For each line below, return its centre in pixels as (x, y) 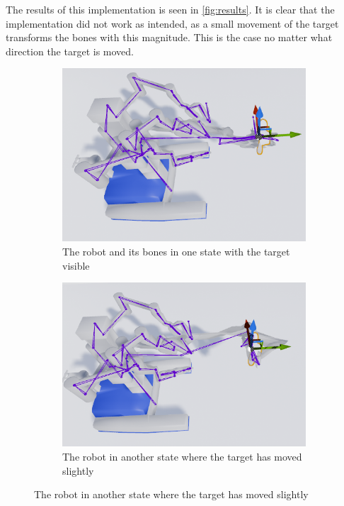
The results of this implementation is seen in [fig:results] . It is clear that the (170, 9)
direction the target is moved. (70, 51)
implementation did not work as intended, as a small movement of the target (172, 23)
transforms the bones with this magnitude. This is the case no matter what (169, 37)
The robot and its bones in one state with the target (176, 251)
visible (76, 265)
